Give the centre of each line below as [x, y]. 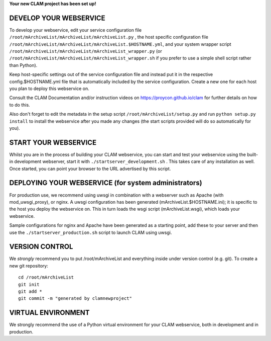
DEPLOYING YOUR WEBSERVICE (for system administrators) [106, 183]
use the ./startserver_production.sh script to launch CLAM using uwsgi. [91, 232]
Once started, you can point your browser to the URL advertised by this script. [90, 168]
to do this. [20, 105]
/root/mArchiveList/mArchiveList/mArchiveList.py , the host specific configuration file [109, 37]
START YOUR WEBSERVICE [53, 143]
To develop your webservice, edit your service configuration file [76, 30]
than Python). [23, 65]
